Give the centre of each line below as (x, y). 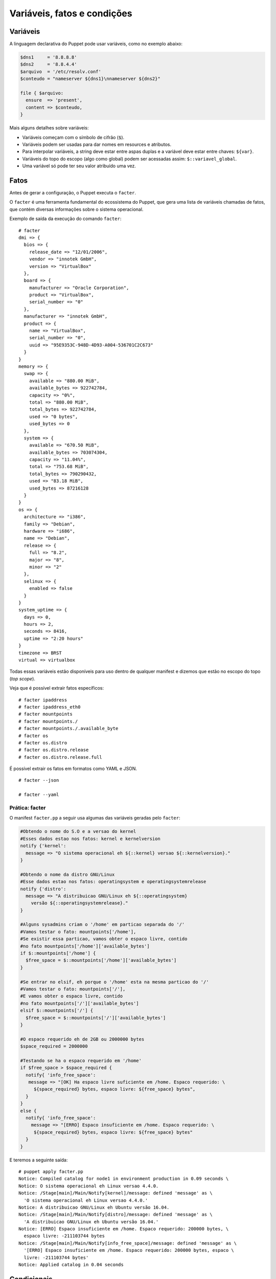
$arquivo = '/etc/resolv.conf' (61, 71)
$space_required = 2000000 (54, 1046)
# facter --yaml (39, 795)
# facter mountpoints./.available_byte (68, 729)
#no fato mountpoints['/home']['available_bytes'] (85, 946)
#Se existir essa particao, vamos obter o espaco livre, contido (104, 939)
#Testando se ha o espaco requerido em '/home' (81, 1061)
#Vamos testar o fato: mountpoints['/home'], (78, 932)
